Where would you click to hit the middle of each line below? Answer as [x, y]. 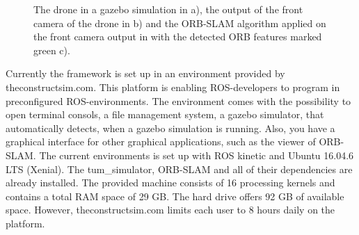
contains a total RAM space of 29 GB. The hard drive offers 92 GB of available [175, 196]
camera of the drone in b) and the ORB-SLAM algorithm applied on [180, 23]
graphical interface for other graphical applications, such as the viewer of [161, 141]
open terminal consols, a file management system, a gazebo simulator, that [165, 114]
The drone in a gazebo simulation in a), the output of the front [168, 9]
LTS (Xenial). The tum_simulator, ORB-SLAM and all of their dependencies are [179, 169]
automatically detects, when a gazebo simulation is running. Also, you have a [170, 128]
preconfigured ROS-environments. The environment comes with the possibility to [178, 100]
